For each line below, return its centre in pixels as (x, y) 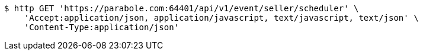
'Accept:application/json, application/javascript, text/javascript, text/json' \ (221, 18)
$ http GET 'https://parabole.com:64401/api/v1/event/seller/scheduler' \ (182, 8)
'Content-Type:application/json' (102, 27)
